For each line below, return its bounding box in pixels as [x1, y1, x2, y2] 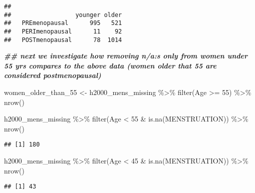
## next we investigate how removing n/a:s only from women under [4, 50, 248, 61]
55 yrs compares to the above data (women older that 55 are [4, 60, 217, 70]
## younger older [4, 11, 122, 18]
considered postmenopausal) [4, 70, 101, 80]
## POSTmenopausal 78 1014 [4, 36, 122, 43]
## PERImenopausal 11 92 [4, 27, 122, 35]
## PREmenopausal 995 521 [4, 19, 122, 27]
